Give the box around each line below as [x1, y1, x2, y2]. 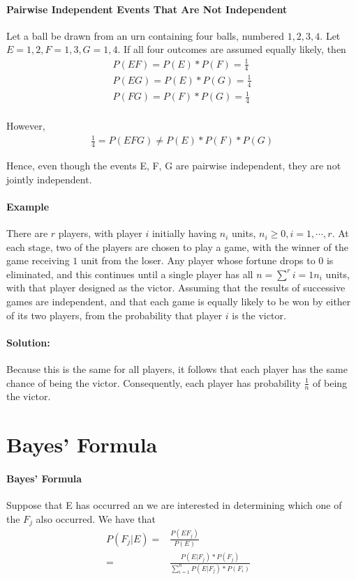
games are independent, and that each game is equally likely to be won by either [6, 294, 351, 309]
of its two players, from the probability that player [6, 307, 223, 322]
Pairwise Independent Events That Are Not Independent [6, 1, 288, 16]
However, [6, 119, 45, 133]
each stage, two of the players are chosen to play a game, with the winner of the [6, 239, 348, 254]
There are [6, 226, 48, 241]
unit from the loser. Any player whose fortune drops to [80, 253, 316, 268]
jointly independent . [6, 171, 92, 186]
